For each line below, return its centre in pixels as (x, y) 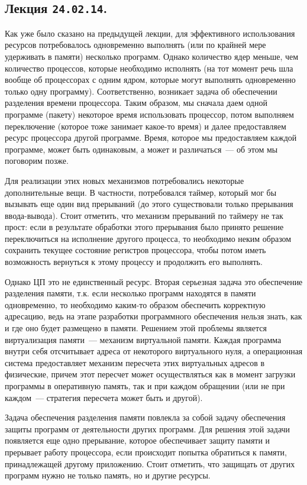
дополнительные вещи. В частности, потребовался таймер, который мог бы (141, 192)
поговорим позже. (37, 161)
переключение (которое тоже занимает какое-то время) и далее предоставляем (146, 126)
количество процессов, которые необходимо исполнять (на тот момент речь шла (149, 68)
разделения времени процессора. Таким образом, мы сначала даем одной (136, 103)
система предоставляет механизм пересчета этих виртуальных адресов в (135, 362)
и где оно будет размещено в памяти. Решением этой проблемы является (136, 328)
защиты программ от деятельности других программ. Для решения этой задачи (148, 429)
